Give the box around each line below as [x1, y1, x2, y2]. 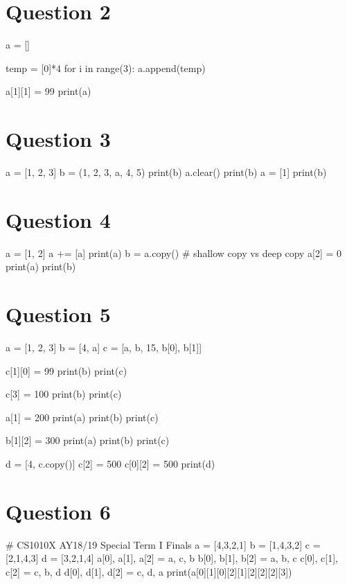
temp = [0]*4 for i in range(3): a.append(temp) [6, 60, 206, 75]
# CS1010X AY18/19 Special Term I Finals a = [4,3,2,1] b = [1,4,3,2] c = [6, 537, 321, 551]
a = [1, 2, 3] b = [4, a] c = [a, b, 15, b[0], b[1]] [6, 340, 202, 355]
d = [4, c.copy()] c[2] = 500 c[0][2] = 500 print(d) [6, 457, 215, 471]
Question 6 [6, 497, 111, 525]
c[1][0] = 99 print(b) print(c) [6, 363, 127, 378]
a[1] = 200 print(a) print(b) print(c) [6, 409, 159, 424]
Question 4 [6, 205, 111, 233]
